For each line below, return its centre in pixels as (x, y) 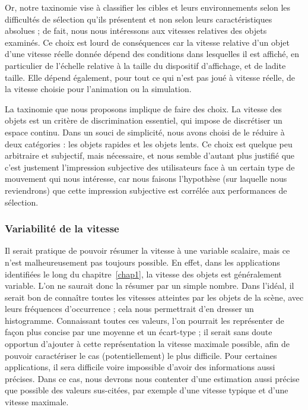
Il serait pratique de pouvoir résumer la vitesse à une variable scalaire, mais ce (147, 250)
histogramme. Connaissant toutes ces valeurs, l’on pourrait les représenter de (145, 320)
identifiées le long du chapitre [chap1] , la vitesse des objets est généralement (143, 274)
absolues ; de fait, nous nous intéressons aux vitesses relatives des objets (136, 31)
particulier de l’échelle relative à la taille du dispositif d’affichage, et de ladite (145, 65)
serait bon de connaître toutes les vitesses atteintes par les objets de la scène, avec (154, 297)
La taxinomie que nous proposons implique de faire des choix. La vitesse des (143, 108)
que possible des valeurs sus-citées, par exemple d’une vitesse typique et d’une (147, 390)
